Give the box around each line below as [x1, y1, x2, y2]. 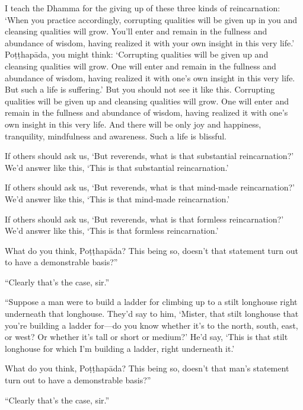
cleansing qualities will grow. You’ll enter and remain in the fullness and [5, 25, 267, 37]
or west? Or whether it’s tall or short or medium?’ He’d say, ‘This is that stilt [5, 330, 288, 343]
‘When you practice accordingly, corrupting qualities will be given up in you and [5, 13, 298, 26]
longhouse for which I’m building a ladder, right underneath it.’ [5, 342, 235, 354]
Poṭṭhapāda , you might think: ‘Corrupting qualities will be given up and [5, 48, 269, 61]
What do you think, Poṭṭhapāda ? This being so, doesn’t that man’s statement [5, 362, 289, 374]
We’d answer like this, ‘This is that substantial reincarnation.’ [5, 161, 229, 173]
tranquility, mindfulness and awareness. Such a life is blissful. [5, 129, 227, 142]
